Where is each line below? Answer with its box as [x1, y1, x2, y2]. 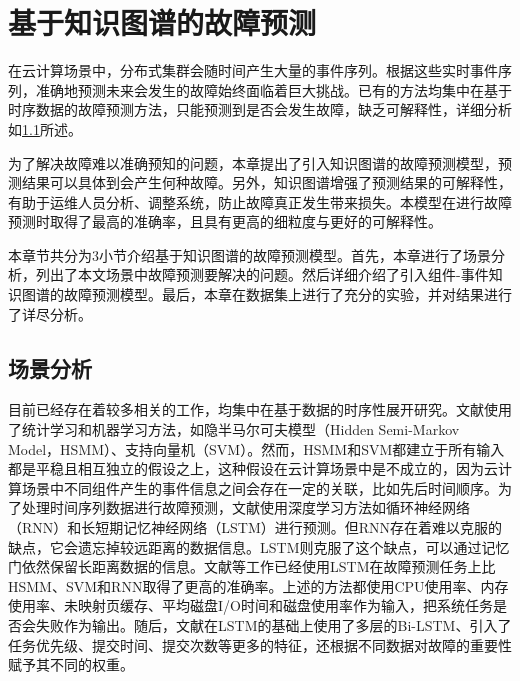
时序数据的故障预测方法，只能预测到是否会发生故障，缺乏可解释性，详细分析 [8, 99, 512, 120]
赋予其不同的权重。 [8, 654, 134, 675]
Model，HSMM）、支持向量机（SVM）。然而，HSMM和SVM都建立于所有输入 [8, 438, 505, 459]
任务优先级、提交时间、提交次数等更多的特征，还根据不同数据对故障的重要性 [8, 634, 512, 655]
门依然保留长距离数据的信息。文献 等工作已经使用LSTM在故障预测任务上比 [8, 556, 496, 577]
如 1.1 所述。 [8, 118, 82, 139]
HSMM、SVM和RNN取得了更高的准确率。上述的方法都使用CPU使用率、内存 [8, 575, 509, 596]
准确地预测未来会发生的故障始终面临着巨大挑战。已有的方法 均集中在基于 [35, 79, 512, 100]
